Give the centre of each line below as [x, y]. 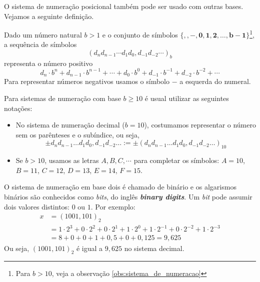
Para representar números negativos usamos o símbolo [87, 81]
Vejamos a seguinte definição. [49, 16]
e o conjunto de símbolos [140, 34]
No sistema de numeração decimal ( [70, 125]
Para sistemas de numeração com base [62, 98]
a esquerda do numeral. [215, 81]
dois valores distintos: [37, 206]
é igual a [89, 248]
